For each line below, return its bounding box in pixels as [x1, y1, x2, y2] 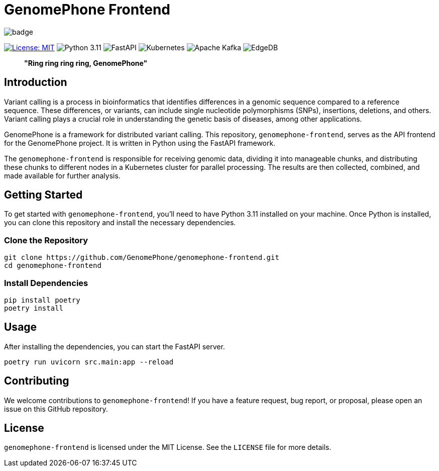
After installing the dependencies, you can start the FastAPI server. [4, 342, 225, 351]
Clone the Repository [4, 235, 88, 245]
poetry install [4, 304, 64, 312]
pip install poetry [4, 296, 80, 304]
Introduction [4, 76, 67, 89]
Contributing [4, 374, 69, 388]
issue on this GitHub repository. [4, 404, 108, 413]
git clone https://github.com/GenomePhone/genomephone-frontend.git [4, 253, 279, 262]
